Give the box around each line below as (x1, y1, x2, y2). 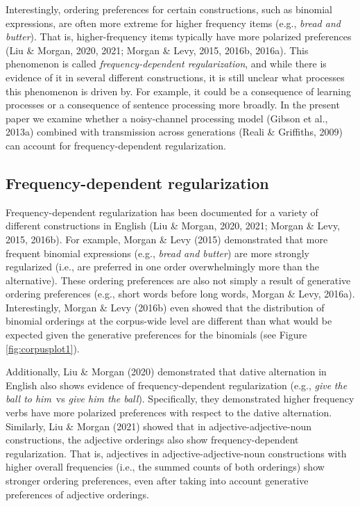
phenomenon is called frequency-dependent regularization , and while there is (6, 56, 327, 71)
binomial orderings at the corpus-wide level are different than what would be (6, 313, 332, 328)
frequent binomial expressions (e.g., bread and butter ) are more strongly (6, 245, 309, 260)
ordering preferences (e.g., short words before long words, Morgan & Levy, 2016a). (6, 286, 355, 301)
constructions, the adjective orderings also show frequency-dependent (6, 432, 299, 447)
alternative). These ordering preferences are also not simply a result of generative (6, 272, 351, 287)
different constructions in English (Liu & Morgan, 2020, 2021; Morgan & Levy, (6, 218, 341, 233)
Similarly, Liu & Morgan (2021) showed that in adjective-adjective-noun (6, 418, 311, 433)
